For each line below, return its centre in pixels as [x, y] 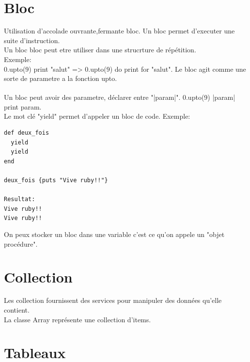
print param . [23, 106]
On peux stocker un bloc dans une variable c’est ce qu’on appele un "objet [114, 234]
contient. [17, 309]
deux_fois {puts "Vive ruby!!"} [56, 181]
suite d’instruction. [32, 40]
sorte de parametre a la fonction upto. [61, 78]
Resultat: [20, 199]
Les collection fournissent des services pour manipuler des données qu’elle [113, 300]
